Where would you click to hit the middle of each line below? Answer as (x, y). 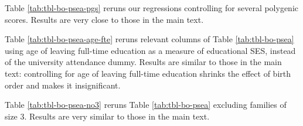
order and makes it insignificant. (63, 85)
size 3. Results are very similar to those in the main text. (107, 116)
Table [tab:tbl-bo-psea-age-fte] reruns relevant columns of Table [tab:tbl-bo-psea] (149, 39)
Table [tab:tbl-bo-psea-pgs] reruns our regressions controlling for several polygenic (151, 8)
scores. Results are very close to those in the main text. (104, 19)
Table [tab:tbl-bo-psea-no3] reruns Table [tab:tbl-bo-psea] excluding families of (146, 105)
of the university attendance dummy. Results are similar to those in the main (143, 62)
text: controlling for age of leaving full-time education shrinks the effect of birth (148, 73)
